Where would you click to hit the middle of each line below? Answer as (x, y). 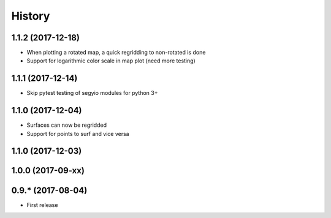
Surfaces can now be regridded (67, 125)
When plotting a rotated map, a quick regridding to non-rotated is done (116, 53)
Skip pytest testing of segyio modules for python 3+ (92, 93)
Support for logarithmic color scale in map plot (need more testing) (111, 61)
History (31, 16)
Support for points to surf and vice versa (78, 133)
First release (42, 205)
